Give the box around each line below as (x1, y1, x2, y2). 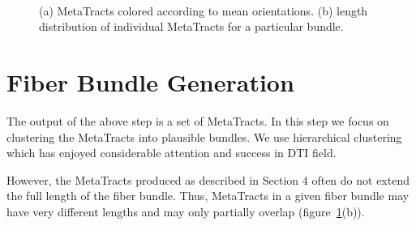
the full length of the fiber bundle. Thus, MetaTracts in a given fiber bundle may (6, 187, 410, 204)
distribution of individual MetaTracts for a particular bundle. (39, 18, 344, 35)
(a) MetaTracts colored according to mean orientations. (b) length (39, 2, 368, 19)
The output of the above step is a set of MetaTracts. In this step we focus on (6, 112, 389, 129)
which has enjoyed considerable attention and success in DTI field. (6, 144, 337, 161)
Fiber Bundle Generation (6, 65, 294, 98)
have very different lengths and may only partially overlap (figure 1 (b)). (6, 203, 365, 220)
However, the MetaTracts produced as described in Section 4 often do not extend (6, 171, 410, 188)
